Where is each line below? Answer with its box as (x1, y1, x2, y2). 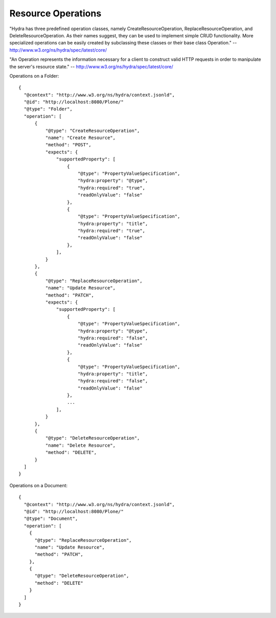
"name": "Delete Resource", (45, 442, 116, 448)
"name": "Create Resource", (45, 135, 116, 141)
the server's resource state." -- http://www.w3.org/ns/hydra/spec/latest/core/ (9, 63, 173, 70)
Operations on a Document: (9, 482, 68, 488)
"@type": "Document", (24, 516, 78, 521)
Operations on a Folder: (9, 73, 59, 79)
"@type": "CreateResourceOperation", (45, 128, 140, 133)
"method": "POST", (45, 142, 91, 148)
